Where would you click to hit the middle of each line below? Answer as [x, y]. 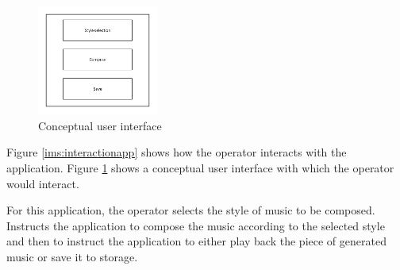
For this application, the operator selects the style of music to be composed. [191, 210]
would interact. [43, 183]
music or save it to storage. [72, 256]
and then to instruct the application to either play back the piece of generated [196, 241]
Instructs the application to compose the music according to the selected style [196, 225]
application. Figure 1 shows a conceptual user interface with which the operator [200, 167]
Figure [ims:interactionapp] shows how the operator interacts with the [177, 152]
